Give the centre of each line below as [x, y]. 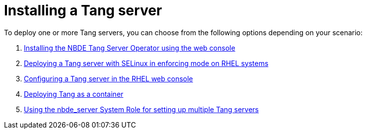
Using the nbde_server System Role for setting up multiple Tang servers [142, 109]
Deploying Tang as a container [74, 94]
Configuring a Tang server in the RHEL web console [109, 78]
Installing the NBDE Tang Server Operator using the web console [130, 48]
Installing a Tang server [83, 10]
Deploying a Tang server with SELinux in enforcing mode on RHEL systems [146, 63]
